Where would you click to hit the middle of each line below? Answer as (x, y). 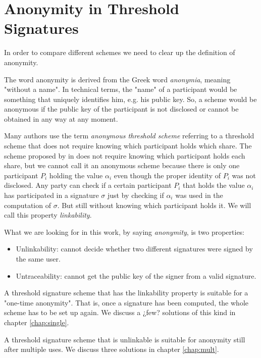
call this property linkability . (48, 215)
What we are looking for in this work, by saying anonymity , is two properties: (124, 232)
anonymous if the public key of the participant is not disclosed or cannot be (121, 109)
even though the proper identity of (167, 175)
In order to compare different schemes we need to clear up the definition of (120, 52)
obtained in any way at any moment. (61, 118)
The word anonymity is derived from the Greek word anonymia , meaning (117, 79)
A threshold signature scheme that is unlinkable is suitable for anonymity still (125, 339)
